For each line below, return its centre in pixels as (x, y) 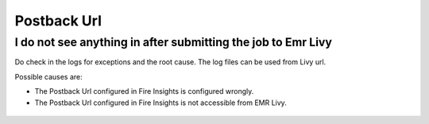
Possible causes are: (48, 76)
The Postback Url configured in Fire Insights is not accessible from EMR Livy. (161, 103)
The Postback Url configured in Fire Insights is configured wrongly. (144, 91)
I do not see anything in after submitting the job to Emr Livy (174, 42)
